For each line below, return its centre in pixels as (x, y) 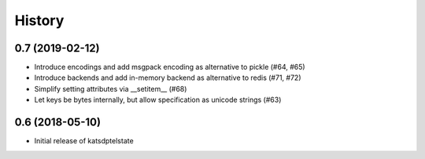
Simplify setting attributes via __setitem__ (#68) (111, 89)
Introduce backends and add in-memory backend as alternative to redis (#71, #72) (168, 78)
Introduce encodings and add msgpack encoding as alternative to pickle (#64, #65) (170, 67)
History (39, 20)
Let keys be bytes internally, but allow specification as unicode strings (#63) (158, 100)
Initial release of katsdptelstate (84, 141)
